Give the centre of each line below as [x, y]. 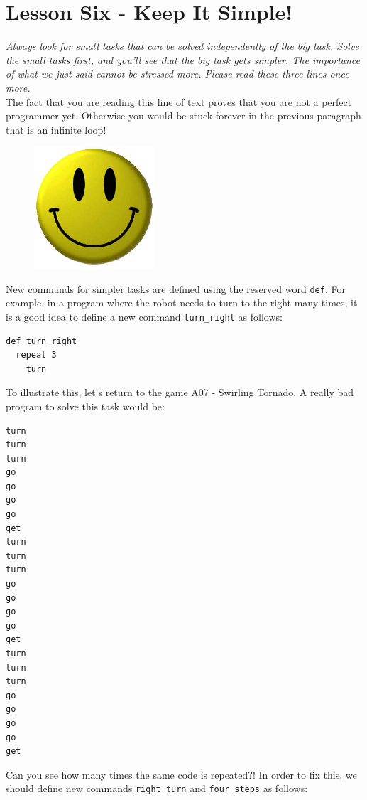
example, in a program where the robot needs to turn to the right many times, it [182, 303]
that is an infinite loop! [56, 129]
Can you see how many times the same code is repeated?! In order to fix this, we [181, 774]
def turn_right [42, 341]
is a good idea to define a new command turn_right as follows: [144, 316]
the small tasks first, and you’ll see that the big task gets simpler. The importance [183, 59]
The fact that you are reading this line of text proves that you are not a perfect [179, 101]
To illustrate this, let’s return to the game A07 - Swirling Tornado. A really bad [180, 392]
